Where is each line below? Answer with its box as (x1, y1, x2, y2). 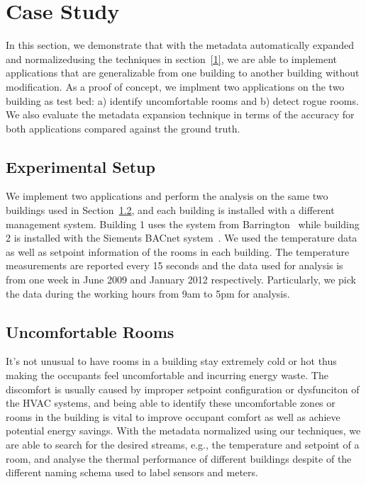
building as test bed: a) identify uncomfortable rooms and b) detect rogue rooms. (6, 93, 359, 108)
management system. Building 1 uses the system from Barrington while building (6, 216, 360, 231)
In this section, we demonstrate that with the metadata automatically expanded (6, 38, 355, 52)
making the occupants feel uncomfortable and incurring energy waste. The (6, 368, 328, 383)
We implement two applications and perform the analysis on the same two (6, 188, 328, 203)
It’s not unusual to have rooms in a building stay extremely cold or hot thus (6, 354, 337, 368)
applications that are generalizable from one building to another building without (6, 65, 360, 80)
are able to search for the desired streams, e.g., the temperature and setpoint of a (6, 437, 360, 451)
